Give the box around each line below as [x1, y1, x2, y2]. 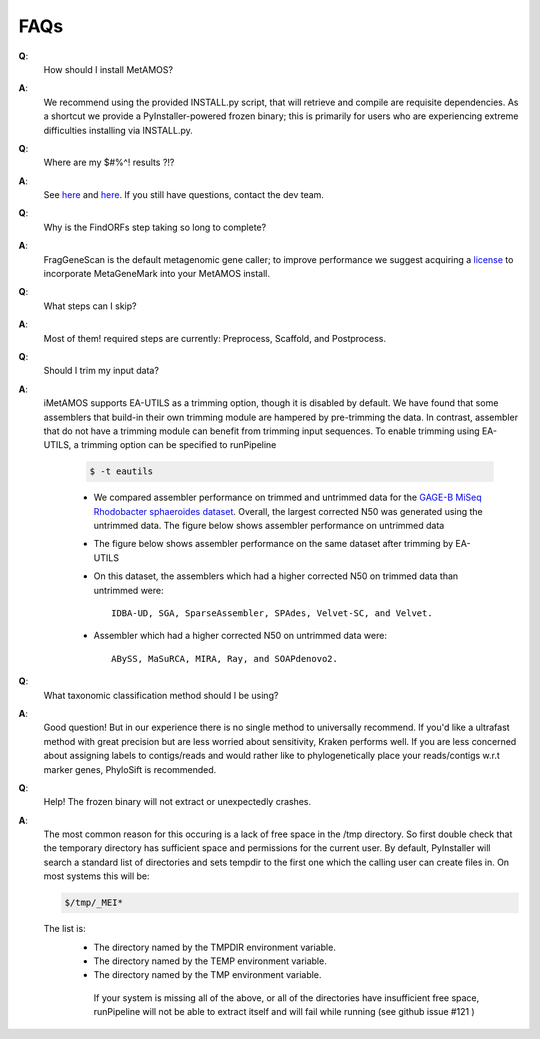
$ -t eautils [89, 466, 154, 477]
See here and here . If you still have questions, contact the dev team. [43, 189, 325, 201]
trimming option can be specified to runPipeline [80, 439, 277, 451]
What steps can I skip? [43, 300, 137, 312]
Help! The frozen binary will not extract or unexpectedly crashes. [43, 796, 312, 808]
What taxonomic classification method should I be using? [43, 689, 279, 701]
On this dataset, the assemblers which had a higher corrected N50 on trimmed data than [93, 570, 459, 582]
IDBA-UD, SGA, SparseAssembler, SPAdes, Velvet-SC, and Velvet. [111, 608, 434, 619]
